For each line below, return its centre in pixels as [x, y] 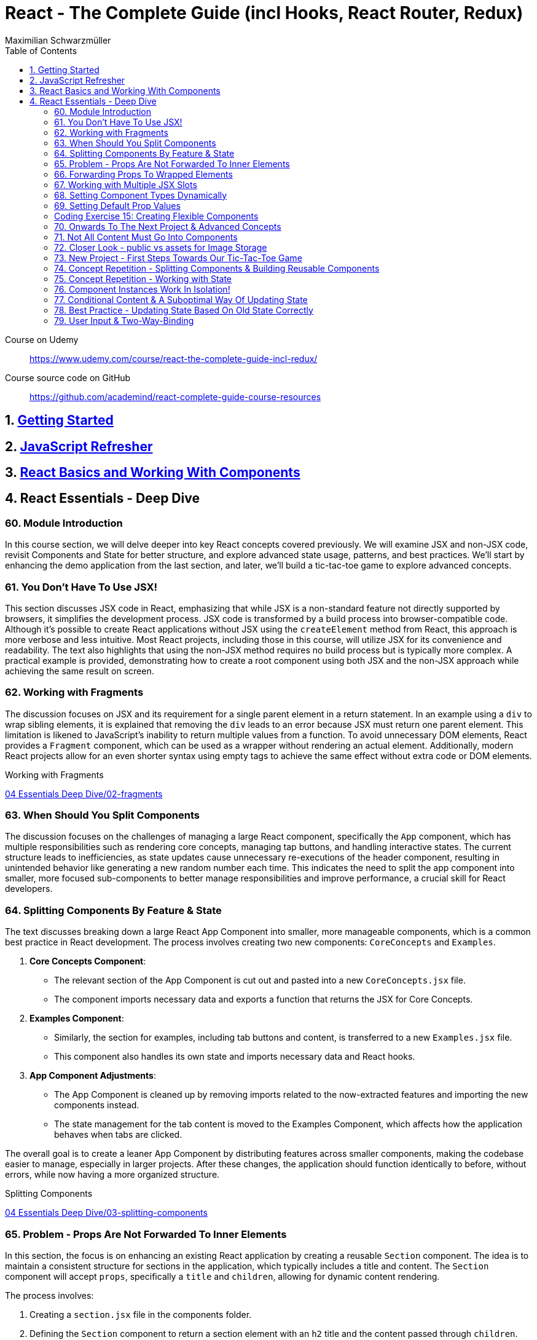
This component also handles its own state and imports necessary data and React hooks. [235, 1057]
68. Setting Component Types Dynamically [141, 195]
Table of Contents [41, 50]
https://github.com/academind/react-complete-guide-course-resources [175, 396]
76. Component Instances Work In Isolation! [142, 289]
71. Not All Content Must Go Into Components [146, 237]
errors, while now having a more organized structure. [112, 1175]
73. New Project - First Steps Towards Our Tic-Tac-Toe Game [178, 258]
